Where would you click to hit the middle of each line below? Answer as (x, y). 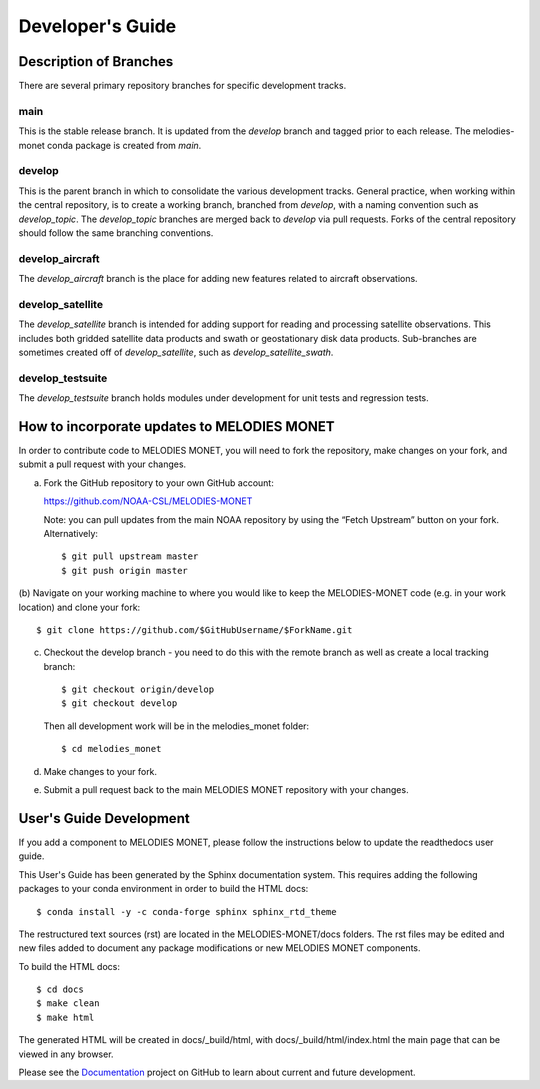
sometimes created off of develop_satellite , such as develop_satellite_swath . (176, 352)
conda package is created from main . (124, 145)
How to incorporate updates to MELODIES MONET (176, 426)
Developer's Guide (97, 26)
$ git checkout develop (119, 703)
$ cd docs (60, 989)
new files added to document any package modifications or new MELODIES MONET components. (219, 948)
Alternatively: (71, 533)
